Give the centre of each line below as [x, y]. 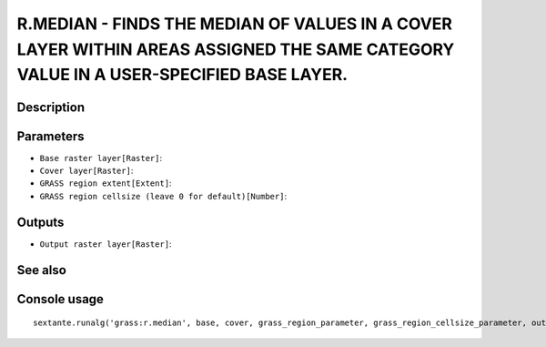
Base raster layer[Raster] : [101, 158]
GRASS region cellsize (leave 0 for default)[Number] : [163, 196]
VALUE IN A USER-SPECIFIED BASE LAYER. [182, 75]
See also [42, 270]
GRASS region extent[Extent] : [106, 183]
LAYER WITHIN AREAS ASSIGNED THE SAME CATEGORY [236, 49]
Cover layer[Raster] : [86, 171]
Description [51, 107]
